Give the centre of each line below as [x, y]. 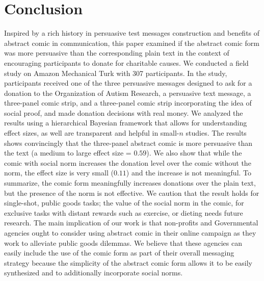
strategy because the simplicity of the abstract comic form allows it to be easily [128, 262]
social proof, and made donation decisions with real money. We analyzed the [124, 112]
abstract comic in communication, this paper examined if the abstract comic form [132, 43]
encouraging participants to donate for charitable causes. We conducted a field [126, 62]
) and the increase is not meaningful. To [189, 173]
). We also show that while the [194, 153]
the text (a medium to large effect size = [68, 153]
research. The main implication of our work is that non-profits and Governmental [131, 223]
